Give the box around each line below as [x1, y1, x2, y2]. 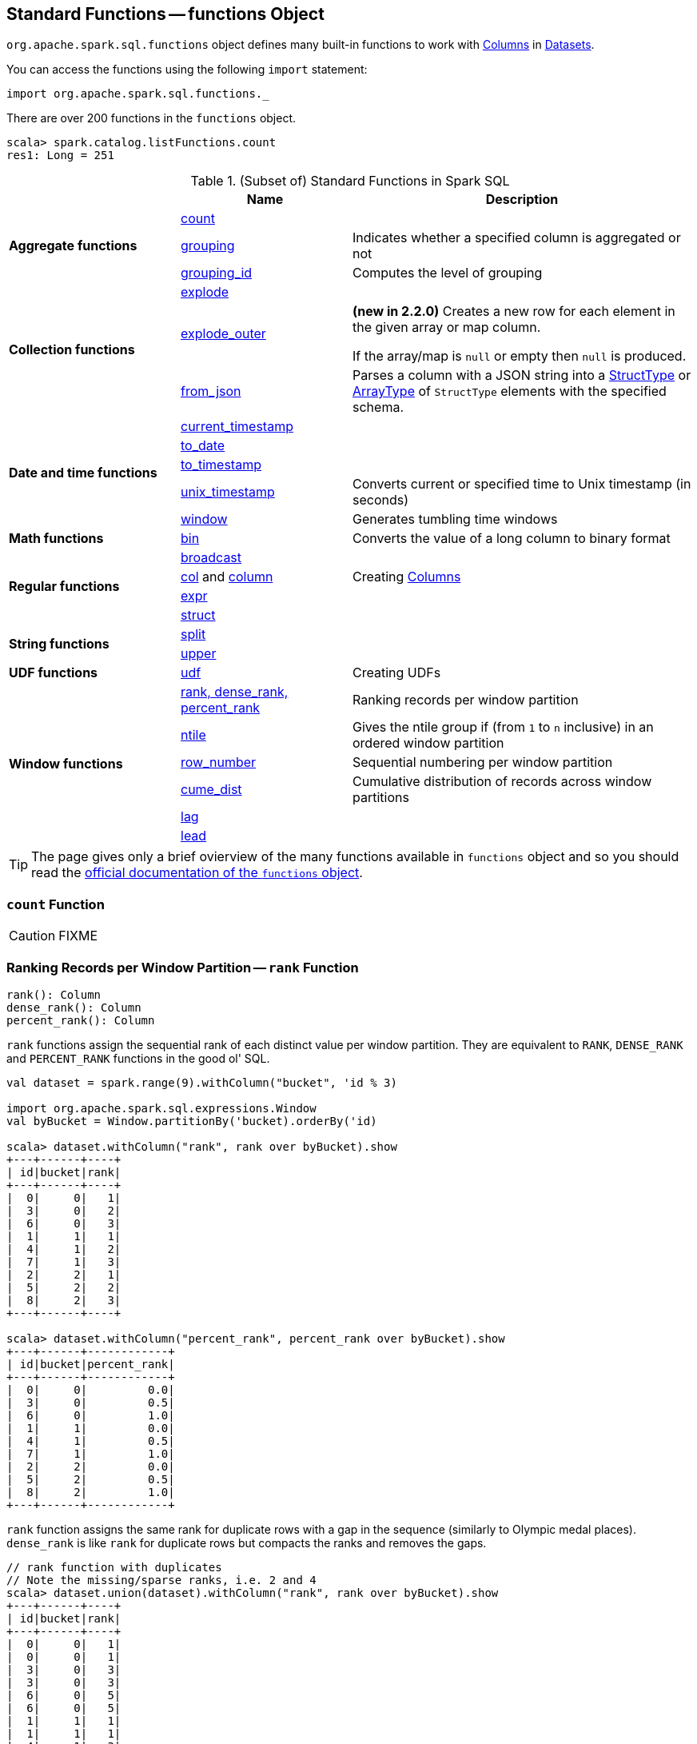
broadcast [181, 549, 242, 566]
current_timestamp [181, 418, 293, 435]
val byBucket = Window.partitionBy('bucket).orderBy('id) [6, 1114, 377, 1127]
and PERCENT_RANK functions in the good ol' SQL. [6, 1051, 270, 1065]
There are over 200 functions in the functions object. [6, 111, 297, 126]
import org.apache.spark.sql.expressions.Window [6, 1101, 317, 1115]
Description [485, 191, 559, 208]
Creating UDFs [352, 664, 441, 681]
